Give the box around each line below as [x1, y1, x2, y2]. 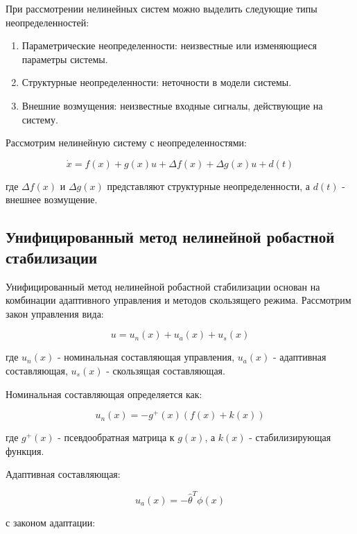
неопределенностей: [6, 15, 89, 29]
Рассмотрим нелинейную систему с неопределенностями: [6, 135, 247, 150]
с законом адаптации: [6, 515, 96, 529]
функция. [6, 443, 44, 458]
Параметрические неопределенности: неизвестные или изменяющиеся [21, 38, 317, 53]
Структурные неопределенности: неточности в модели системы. [21, 75, 292, 89]
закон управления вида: [6, 306, 104, 320]
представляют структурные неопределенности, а [107, 178, 311, 193]
